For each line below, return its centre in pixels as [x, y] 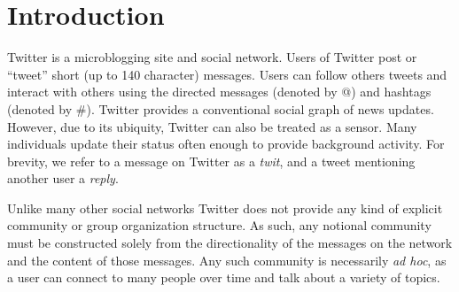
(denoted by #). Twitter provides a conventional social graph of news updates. [221, 108]
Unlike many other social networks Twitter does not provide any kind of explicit [225, 207]
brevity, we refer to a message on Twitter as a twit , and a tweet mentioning [211, 161]
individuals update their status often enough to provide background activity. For [226, 144]
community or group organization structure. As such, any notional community [219, 225]
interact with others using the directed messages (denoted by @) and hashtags [219, 92]
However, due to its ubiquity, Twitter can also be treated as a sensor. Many [212, 126]
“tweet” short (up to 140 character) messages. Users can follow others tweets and [227, 74]
